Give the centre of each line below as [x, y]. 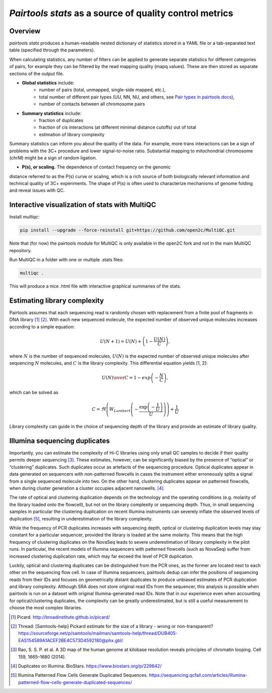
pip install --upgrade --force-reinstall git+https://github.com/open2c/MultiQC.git [127, 230]
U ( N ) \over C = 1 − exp [126, 378]
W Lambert [120, 410]
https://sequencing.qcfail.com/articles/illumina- [198, 675]
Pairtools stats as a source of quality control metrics [121, 13]
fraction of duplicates [61, 120]
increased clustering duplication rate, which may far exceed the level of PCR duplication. [101, 556]
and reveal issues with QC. [37, 190]
